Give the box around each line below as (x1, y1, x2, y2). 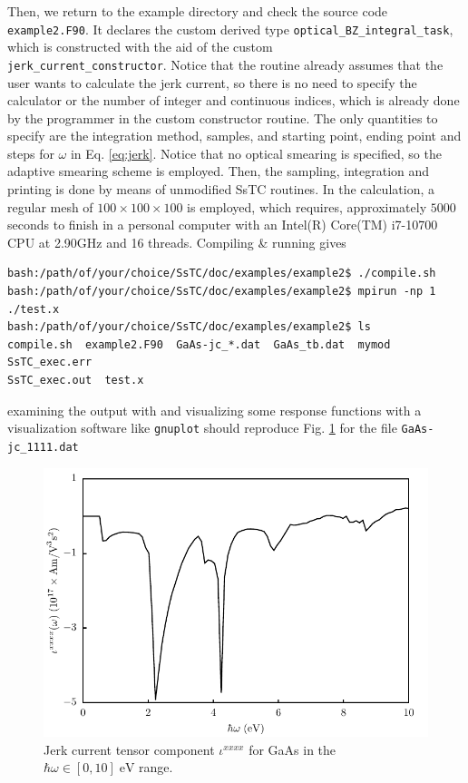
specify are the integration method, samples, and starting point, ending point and (7, 126, 462, 145)
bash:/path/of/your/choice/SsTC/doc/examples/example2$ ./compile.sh (7, 267, 436, 280)
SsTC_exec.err (7, 356, 93, 369)
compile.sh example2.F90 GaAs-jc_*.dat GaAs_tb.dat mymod (7, 338, 391, 351)
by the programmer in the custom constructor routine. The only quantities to (7, 108, 438, 127)
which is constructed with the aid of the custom (7, 37, 273, 56)
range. (139, 758, 173, 777)
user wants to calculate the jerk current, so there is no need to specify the (7, 73, 417, 92)
